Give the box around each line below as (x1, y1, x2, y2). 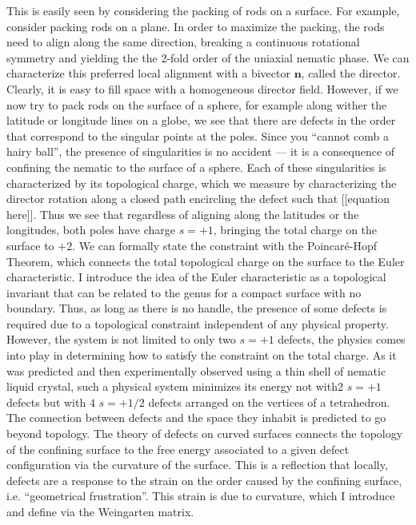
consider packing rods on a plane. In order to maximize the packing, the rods (6, 18, 385, 34)
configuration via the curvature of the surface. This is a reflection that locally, (6, 456, 388, 473)
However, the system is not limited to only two (6, 331, 236, 348)
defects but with (6, 393, 86, 410)
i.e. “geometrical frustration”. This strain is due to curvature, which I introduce (6, 487, 395, 504)
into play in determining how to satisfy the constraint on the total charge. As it (6, 347, 397, 364)
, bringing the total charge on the (213, 221, 378, 238)
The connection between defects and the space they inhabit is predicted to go (6, 409, 386, 426)
